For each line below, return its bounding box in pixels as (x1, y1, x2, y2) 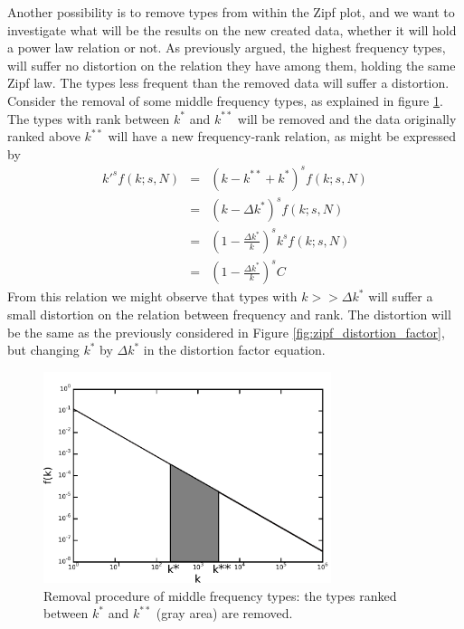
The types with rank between (7, 109, 170, 128)
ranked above (7, 127, 80, 146)
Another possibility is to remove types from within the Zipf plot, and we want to (7, 3, 455, 21)
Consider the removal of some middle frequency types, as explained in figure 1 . (7, 91, 443, 110)
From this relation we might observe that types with (7, 287, 298, 306)
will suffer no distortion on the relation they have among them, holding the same (7, 55, 456, 74)
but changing (7, 340, 80, 359)
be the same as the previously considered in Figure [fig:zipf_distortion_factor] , (7, 322, 445, 341)
